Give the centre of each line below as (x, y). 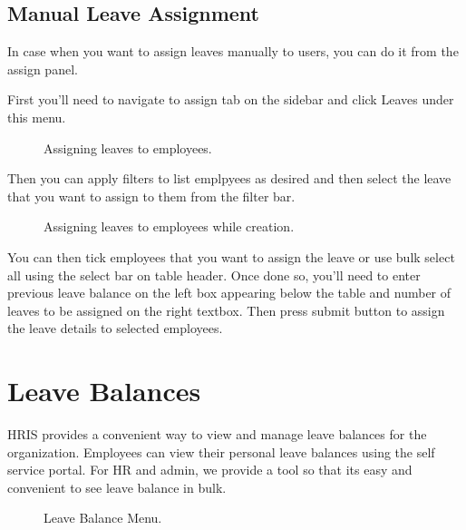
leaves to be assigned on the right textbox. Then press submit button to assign (226, 310)
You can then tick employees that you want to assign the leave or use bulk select (231, 256)
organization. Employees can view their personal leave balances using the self (221, 451)
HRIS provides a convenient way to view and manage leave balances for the (217, 434)
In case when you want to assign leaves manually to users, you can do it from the (233, 51)
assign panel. (43, 69)
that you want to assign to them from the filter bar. (151, 196)
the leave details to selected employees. (115, 328)
